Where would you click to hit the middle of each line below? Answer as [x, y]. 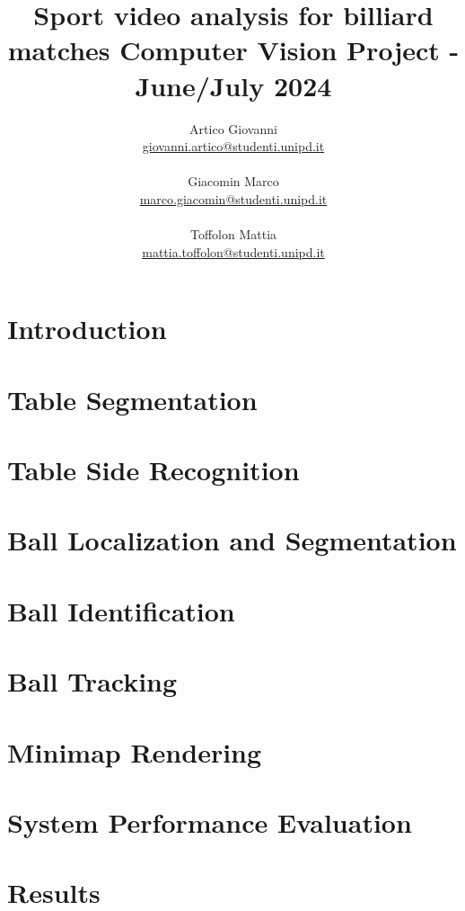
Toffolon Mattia [233, 234]
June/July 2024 [233, 85]
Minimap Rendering [135, 751]
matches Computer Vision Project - [233, 50]
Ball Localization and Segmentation [232, 540]
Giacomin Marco [233, 181]
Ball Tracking [92, 681]
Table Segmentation [132, 399]
